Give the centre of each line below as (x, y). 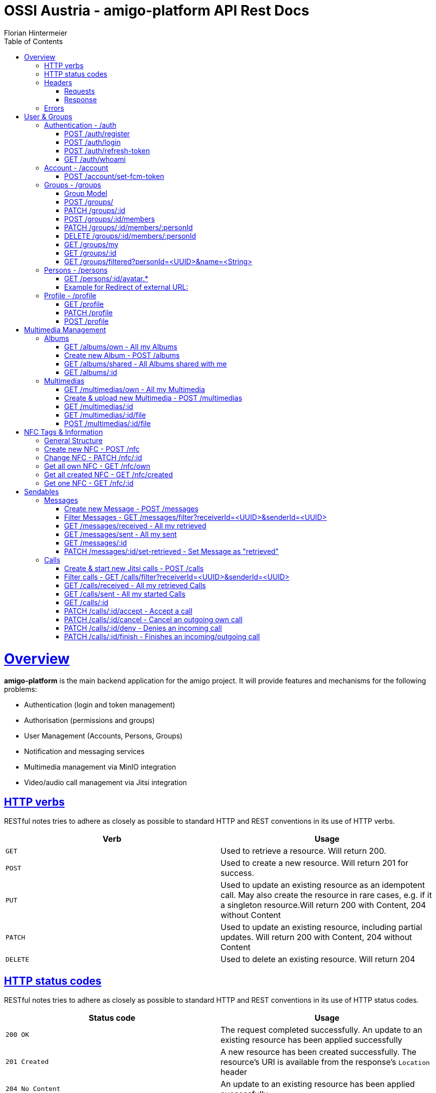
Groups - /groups (73, 185)
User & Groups (48, 116)
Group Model (86, 193)
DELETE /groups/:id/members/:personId (130, 236)
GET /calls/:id (86, 602)
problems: (21, 689)
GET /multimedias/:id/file (105, 415)
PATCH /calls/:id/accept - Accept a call (128, 611)
